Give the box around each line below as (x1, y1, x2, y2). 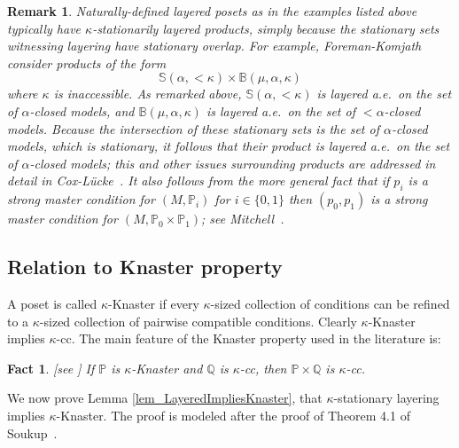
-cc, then (239, 358, 287, 377)
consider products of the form (7, 53, 167, 72)
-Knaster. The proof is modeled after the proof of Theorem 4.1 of (56, 405, 410, 424)
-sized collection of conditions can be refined (210, 294, 450, 312)
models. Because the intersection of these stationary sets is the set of (7, 119, 379, 138)
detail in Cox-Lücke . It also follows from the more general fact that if (7, 171, 390, 190)
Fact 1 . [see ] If (7, 358, 95, 377)
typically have (7, 19, 82, 37)
